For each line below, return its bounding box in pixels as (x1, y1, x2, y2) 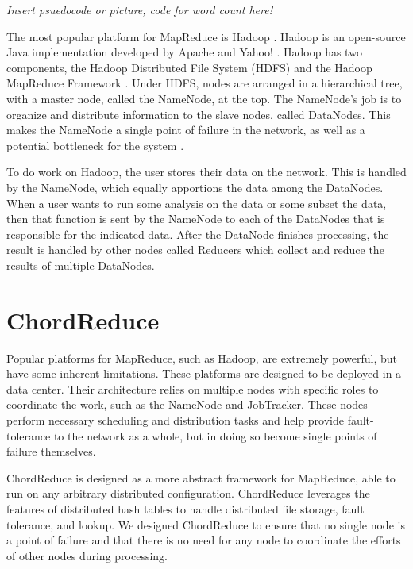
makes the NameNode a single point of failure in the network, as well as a (6, 121, 365, 138)
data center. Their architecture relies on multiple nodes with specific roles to (6, 380, 379, 397)
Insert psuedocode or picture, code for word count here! (6, 2, 272, 17)
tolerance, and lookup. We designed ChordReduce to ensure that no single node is (6, 516, 405, 532)
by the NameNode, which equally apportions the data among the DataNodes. (6, 179, 384, 195)
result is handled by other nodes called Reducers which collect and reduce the (6, 241, 384, 258)
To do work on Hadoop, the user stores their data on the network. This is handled (6, 163, 407, 180)
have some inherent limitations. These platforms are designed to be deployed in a (6, 365, 402, 382)
